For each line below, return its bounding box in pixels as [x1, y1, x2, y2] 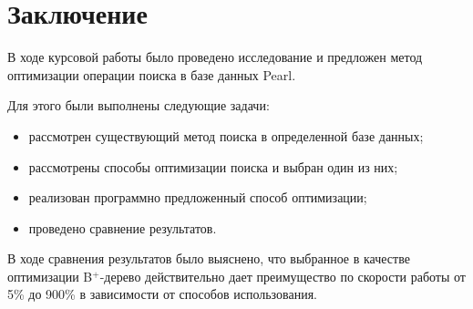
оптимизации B [7, 266, 93, 285]
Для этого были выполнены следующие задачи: [7, 96, 270, 115]
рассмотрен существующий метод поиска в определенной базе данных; [28, 126, 424, 145]
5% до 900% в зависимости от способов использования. [7, 284, 318, 304]
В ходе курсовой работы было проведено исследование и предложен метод [7, 47, 423, 67]
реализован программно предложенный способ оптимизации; [28, 188, 367, 207]
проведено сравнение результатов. [28, 218, 217, 237]
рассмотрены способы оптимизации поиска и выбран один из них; [28, 157, 398, 176]
